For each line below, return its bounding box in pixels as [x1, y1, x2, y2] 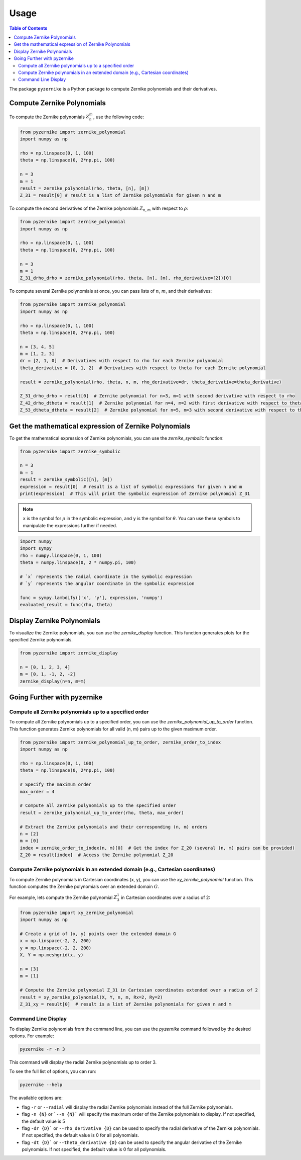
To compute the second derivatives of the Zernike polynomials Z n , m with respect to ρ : [9, 205, 189, 213]
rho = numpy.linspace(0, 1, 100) [20, 552, 102, 558]
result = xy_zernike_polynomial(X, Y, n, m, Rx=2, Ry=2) [20, 994, 163, 1000]
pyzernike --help [20, 1082, 63, 1088]
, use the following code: [93, 114, 144, 120]
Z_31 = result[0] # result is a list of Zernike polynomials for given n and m [20, 193, 221, 198]
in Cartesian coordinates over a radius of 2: [120, 894, 211, 900]
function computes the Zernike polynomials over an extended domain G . [9, 883, 160, 890]
